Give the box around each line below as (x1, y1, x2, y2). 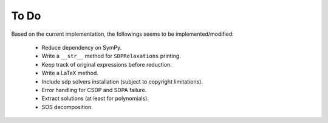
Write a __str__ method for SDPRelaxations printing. (41, 52, 182, 60)
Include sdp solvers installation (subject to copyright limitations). (41, 78, 203, 85)
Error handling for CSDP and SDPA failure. (41, 86, 147, 93)
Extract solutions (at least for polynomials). (41, 95, 149, 102)
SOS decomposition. (41, 103, 94, 110)
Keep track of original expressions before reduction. (41, 61, 173, 68)
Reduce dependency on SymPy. (41, 44, 122, 51)
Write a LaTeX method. (41, 70, 98, 77)
